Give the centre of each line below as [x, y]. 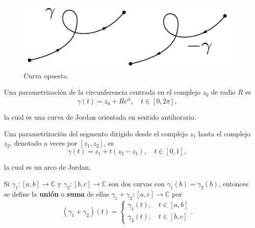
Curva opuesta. [46, 75]
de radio [223, 92]
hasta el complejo [224, 133]
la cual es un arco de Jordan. [47, 166]
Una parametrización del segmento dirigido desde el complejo [96, 133]
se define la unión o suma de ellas [57, 194]
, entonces [233, 183]
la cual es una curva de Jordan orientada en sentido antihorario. [100, 117]
